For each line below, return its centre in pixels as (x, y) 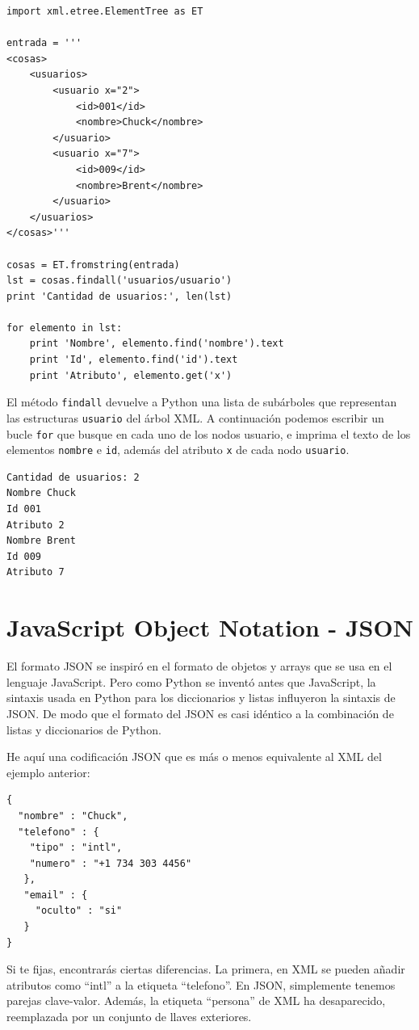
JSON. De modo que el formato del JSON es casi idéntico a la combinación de (200, 713)
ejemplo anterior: (48, 772)
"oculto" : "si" (79, 911)
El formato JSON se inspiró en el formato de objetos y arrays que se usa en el (199, 666)
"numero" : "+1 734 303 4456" (111, 863)
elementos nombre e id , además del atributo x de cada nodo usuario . (178, 450)
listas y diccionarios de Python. (84, 729)
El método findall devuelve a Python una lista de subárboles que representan (202, 402)
